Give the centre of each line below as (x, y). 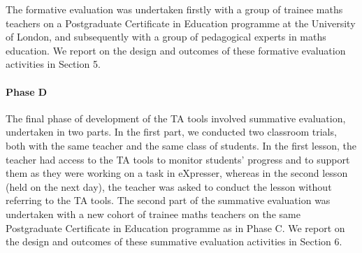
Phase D (27, 91)
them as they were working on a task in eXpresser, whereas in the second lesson (177, 173)
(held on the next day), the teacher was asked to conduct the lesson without (169, 186)
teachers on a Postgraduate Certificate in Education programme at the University (181, 23)
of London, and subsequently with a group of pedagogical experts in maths (166, 37)
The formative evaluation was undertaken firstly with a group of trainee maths (174, 9)
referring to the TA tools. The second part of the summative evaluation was (168, 200)
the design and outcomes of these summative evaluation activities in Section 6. (174, 241)
